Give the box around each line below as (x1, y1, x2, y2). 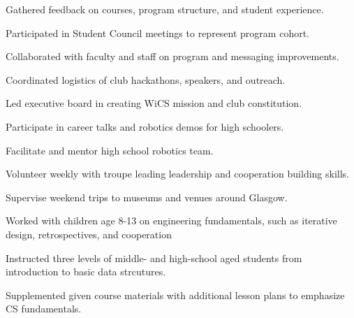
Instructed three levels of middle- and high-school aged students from (6, 250, 302, 265)
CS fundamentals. (6, 301, 82, 316)
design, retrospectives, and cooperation (6, 226, 172, 241)
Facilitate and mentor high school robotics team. (6, 143, 214, 157)
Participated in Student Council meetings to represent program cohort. (6, 25, 309, 40)
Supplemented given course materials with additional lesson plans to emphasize (6, 287, 345, 302)
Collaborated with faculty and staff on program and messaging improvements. (6, 49, 339, 64)
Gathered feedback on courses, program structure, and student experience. (6, 2, 324, 16)
